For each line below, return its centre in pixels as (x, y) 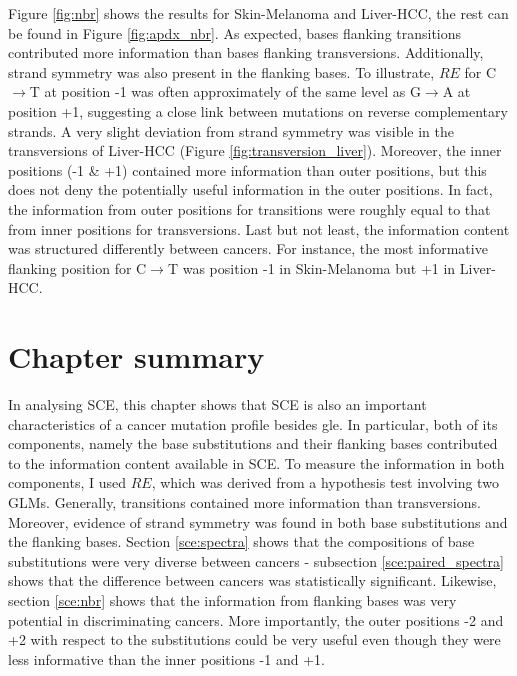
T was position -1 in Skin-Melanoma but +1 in (311, 267)
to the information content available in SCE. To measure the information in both (256, 462)
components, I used (67, 482)
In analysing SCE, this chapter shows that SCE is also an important (217, 404)
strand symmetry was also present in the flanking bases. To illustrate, (221, 71)
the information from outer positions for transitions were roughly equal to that (249, 208)
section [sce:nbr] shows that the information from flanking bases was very (232, 599)
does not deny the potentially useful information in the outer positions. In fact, (250, 189)
